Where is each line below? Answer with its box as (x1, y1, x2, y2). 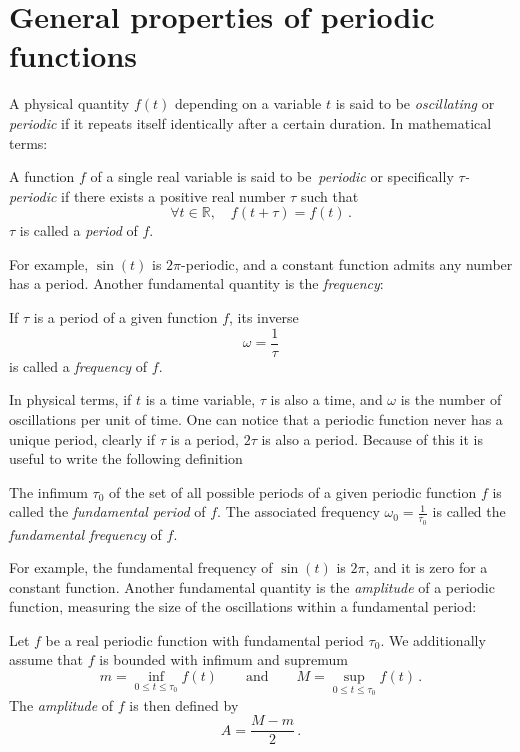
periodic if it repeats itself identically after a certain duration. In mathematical (9, 112, 492, 133)
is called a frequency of (9, 355, 148, 376)
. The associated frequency (217, 501, 380, 522)
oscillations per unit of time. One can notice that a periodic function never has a (9, 408, 503, 429)
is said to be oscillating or (335, 93, 495, 114)
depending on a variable (174, 93, 322, 114)
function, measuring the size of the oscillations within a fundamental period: (9, 596, 477, 617)
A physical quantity (9, 93, 130, 114)
